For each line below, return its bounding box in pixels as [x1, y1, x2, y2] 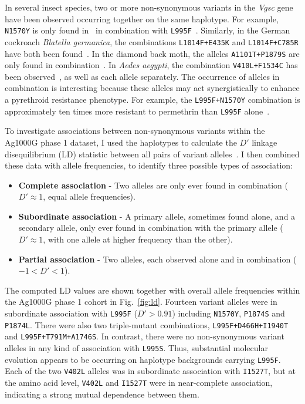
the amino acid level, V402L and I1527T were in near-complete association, [5, 376, 273, 388]
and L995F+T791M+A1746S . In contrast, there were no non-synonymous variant [5, 330, 284, 342]
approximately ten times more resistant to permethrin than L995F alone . [5, 105, 270, 117]
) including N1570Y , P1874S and [172, 307, 285, 319]
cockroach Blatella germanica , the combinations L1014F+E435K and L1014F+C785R [5, 35, 299, 48]
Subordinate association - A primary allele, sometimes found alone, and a [18, 210, 296, 222]
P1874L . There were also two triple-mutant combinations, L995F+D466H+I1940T [5, 318, 289, 331]
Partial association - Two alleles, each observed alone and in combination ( [18, 253, 297, 265]
